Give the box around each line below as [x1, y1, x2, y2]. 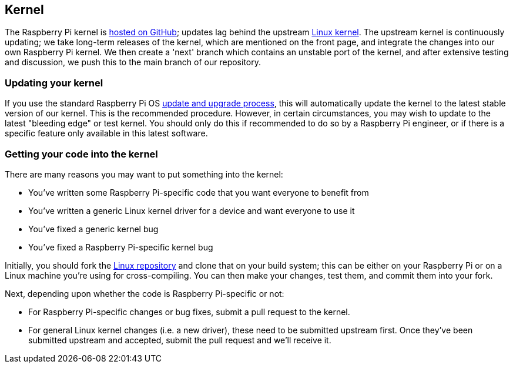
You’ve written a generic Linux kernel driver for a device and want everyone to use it [28, 205, 355, 216]
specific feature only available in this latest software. [5, 128, 208, 139]
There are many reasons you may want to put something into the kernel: [5, 169, 283, 179]
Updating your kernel [5, 76, 103, 89]
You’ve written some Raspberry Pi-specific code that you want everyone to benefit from [28, 187, 369, 198]
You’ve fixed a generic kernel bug [28, 223, 159, 234]
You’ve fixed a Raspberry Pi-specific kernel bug [28, 242, 213, 252]
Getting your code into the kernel [5, 148, 158, 160]
